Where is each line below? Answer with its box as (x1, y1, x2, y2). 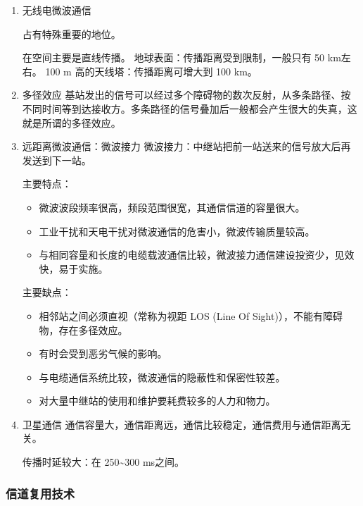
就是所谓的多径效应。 (22, 115, 121, 130)
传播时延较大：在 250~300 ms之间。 (22, 455, 185, 469)
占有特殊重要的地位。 (22, 26, 121, 41)
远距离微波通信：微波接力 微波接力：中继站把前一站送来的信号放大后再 (22, 139, 351, 154)
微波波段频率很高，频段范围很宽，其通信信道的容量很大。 (39, 199, 305, 214)
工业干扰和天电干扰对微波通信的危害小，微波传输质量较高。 (39, 223, 315, 238)
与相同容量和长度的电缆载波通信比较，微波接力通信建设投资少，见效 (39, 247, 355, 262)
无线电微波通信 (22, 3, 91, 17)
